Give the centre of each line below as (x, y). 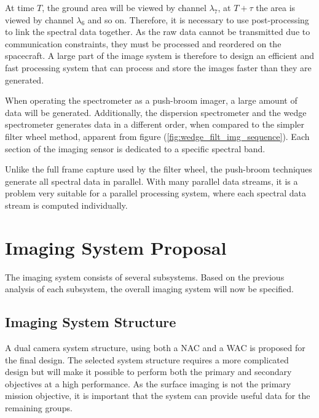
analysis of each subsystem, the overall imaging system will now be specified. (149, 289)
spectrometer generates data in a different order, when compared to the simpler (155, 124)
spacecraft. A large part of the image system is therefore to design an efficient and (159, 56)
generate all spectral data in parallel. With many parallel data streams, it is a (152, 181)
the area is (276, 7)
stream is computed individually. (66, 205)
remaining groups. (39, 407)
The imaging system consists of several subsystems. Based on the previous (145, 277)
